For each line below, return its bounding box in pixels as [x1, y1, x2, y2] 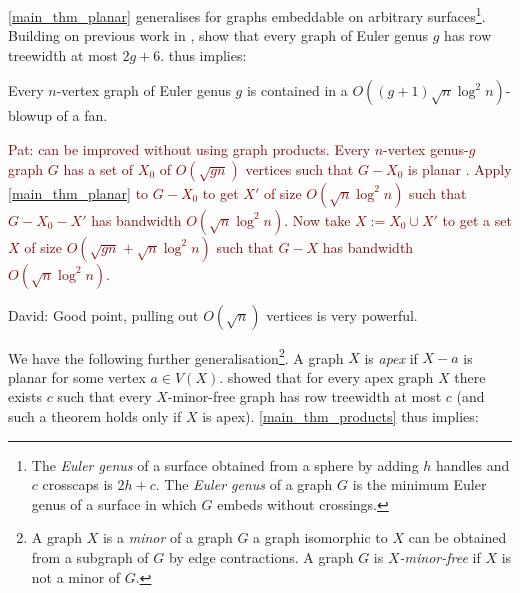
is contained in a [246, 80, 348, 101]
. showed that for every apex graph [219, 366, 434, 387]
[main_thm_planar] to [8, 182, 149, 203]
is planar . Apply [408, 158, 512, 179]
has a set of [63, 158, 134, 179]
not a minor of [31, 566, 121, 587]
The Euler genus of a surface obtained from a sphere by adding [31, 454, 419, 475]
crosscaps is [42, 474, 113, 495]
